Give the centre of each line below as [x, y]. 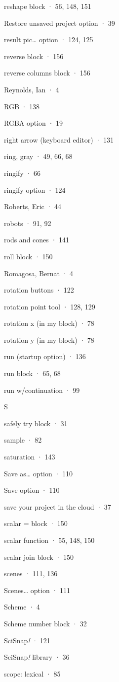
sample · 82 [23, 440]
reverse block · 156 [34, 56]
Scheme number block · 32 [45, 623]
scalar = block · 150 [36, 523]
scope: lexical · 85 [32, 673]
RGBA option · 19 [34, 123]
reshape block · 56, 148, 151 [48, 6]
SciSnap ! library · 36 [37, 657]
